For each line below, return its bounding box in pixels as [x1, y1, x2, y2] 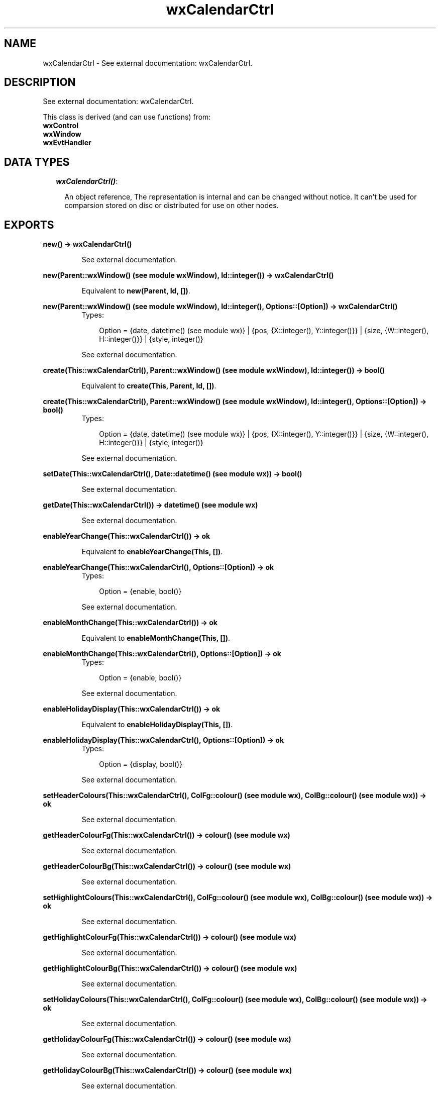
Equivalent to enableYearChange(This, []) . [81, 547, 223, 556]
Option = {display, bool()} [99, 760, 183, 769]
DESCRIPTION [4, 76, 76, 89]
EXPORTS [4, 218, 54, 231]
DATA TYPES [4, 155, 70, 168]
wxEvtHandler [43, 138, 91, 147]
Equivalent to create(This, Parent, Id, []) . [81, 381, 216, 390]
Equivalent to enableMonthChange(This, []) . [81, 634, 231, 643]
